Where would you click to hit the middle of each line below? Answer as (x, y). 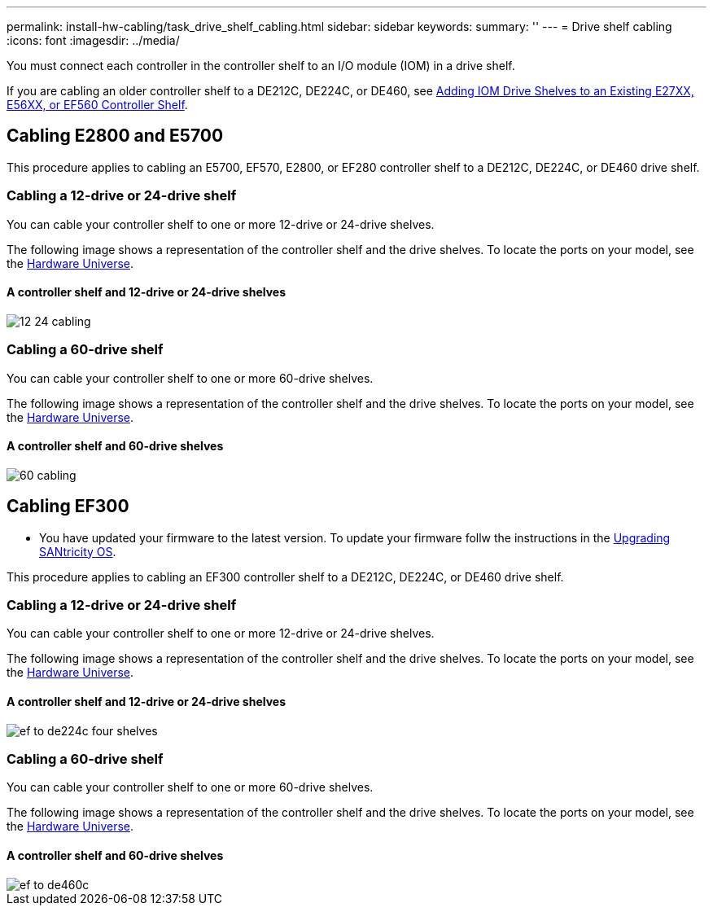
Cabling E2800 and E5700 (115, 136)
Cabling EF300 (68, 506)
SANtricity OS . (78, 551)
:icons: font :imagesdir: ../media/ (93, 40)
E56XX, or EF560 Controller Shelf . (97, 105)
